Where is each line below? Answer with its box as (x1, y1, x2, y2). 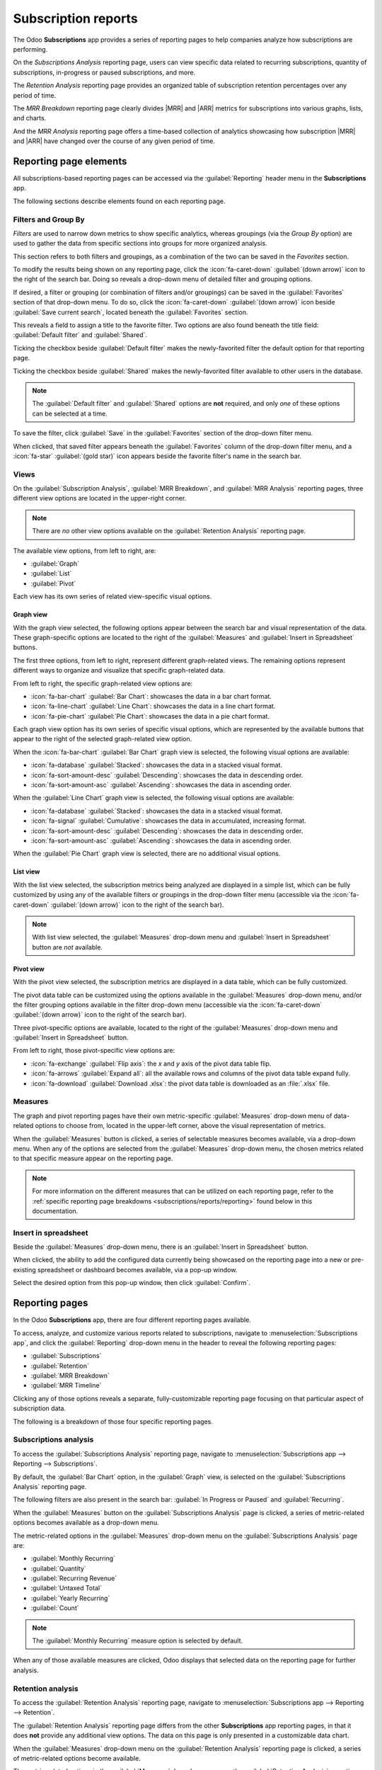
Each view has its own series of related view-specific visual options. (13, 592, 212, 601)
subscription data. (13, 1404, 66, 1412)
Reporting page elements (13, 155, 127, 167)
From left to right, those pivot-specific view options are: (13, 1046, 175, 1055)
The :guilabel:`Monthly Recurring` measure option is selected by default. (32, 1636, 243, 1645)
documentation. (32, 1206, 79, 1215)
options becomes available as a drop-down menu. (13, 1519, 159, 1527)
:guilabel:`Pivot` (30, 579, 76, 588)
